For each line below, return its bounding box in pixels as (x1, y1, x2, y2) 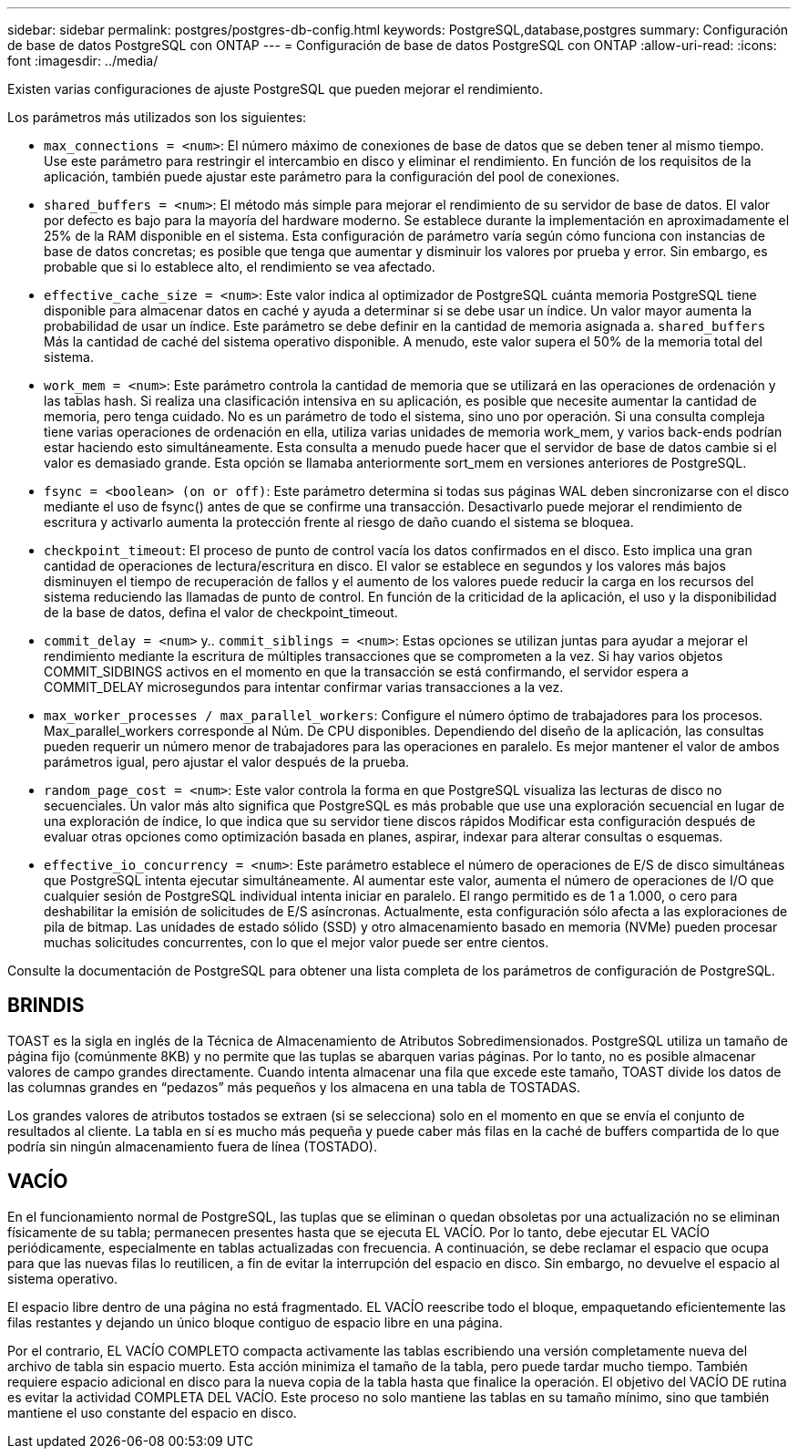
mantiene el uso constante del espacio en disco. (7, 1404, 297, 1420)
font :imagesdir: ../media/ (7, 53, 159, 68)
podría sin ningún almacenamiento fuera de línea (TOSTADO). (7, 1138, 377, 1154)
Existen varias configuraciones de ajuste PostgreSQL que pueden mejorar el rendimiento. (7, 81, 543, 97)
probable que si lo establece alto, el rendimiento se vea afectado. (44, 259, 435, 274)
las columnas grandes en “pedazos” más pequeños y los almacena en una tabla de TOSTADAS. (7, 1079, 580, 1095)
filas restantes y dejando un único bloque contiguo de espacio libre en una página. (7, 1314, 503, 1330)
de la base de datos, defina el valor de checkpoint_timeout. (44, 604, 398, 620)
